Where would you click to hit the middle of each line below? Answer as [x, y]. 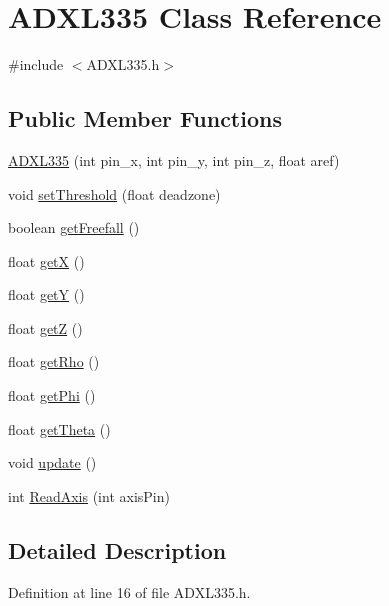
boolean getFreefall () [74, 227]
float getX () [46, 260]
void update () [52, 462]
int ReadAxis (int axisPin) [89, 495]
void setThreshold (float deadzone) [114, 193]
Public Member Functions [145, 118]
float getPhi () [52, 395]
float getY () [46, 294]
